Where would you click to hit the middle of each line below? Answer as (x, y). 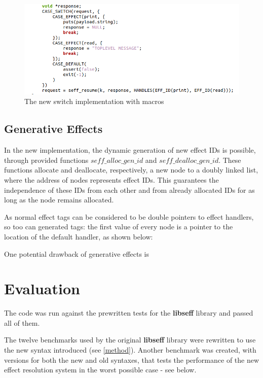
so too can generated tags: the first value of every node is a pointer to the (119, 227)
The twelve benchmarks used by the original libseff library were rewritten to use (130, 340)
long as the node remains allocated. (59, 200)
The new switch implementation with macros (94, 101)
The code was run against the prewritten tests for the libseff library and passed (129, 313)
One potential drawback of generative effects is (77, 253)
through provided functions (46, 160)
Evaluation (42, 288)
